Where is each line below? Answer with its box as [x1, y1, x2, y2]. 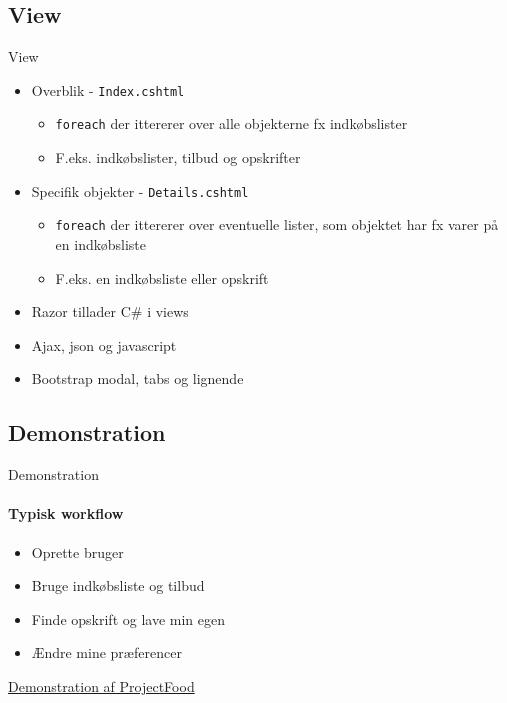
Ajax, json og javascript [31, 334, 177, 355]
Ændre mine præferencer [31, 642, 182, 663]
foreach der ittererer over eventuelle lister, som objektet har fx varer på [55, 214, 499, 235]
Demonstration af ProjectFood [8, 675, 195, 696]
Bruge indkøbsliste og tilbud [31, 575, 205, 596]
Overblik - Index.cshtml [31, 79, 185, 100]
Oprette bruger [31, 541, 124, 562]
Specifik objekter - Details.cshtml [31, 180, 249, 201]
